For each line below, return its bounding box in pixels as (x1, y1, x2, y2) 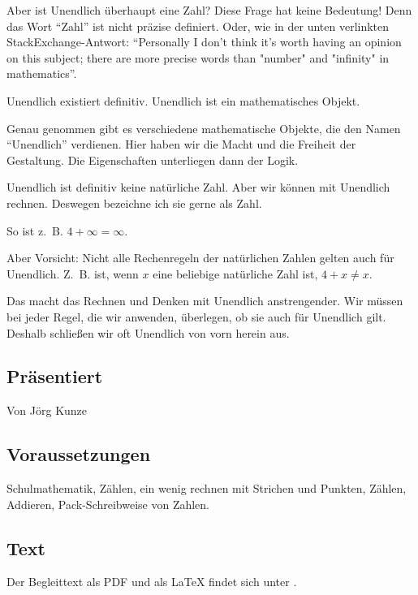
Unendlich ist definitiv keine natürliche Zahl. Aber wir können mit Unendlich (6, 179, 390, 196)
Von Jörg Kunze (6, 402, 88, 419)
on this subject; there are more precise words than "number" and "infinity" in (6, 49, 390, 66)
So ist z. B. (6, 222, 63, 239)
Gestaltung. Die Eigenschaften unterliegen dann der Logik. (6, 151, 299, 168)
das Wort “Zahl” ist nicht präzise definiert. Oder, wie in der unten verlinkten (6, 17, 390, 34)
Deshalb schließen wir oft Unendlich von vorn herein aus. (6, 324, 290, 341)
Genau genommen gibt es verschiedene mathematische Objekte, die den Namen (6, 119, 401, 136)
